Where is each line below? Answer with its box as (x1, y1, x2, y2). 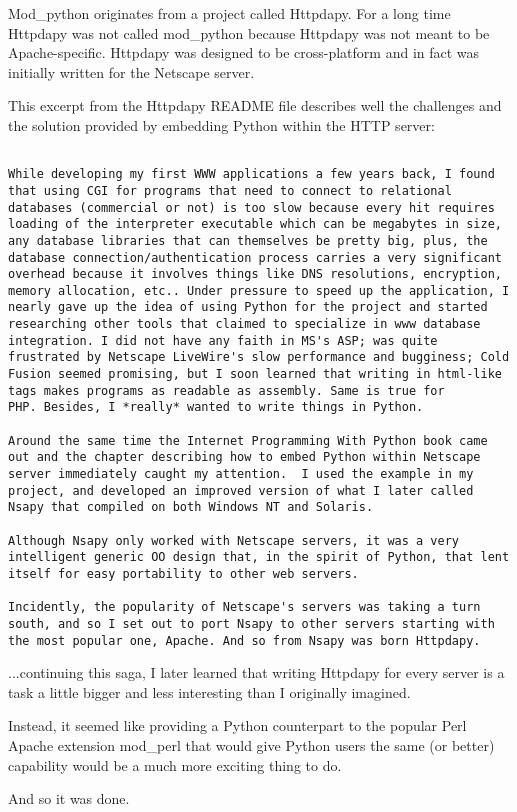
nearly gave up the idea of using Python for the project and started (8, 300, 488, 315)
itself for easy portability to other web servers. (8, 566, 359, 581)
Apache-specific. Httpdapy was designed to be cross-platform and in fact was (8, 42, 480, 63)
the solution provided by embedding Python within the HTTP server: (8, 114, 435, 135)
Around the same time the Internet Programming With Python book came (8, 433, 488, 448)
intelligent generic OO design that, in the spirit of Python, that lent (8, 550, 510, 565)
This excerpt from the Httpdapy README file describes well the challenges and (8, 95, 502, 116)
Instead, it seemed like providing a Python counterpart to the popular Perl (8, 715, 467, 736)
